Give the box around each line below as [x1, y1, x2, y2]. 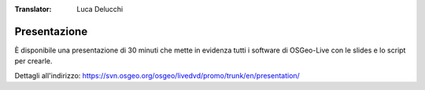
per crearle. [14, 56, 53, 66]
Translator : [14, 5, 52, 13]
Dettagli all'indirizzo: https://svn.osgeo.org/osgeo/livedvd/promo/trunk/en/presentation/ [14, 70, 301, 80]
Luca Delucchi [76, 5, 124, 13]
